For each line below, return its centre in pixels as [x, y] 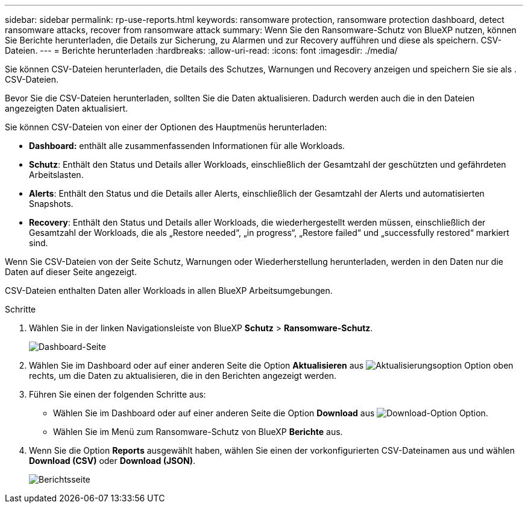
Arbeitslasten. [56, 175]
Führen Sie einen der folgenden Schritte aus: [118, 394]
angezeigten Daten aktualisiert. [67, 108]
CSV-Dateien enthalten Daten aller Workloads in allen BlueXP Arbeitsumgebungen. [169, 291]
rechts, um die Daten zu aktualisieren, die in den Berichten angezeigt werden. [183, 376]
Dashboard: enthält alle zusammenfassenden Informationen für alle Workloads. [187, 146]
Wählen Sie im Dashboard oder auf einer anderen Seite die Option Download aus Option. [271, 413]
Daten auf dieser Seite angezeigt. [71, 272]
